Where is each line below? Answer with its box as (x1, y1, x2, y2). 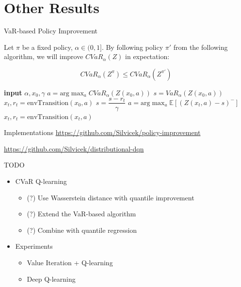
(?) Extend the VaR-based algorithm (27, 209, 136, 219)
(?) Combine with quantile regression (27, 225, 137, 235)
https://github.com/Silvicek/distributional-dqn (4, 143, 144, 153)
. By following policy (101, 42, 163, 52)
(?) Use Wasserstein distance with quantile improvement (27, 192, 194, 202)
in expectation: (125, 51, 170, 61)
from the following (173, 42, 228, 52)
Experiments (15, 241, 53, 251)
